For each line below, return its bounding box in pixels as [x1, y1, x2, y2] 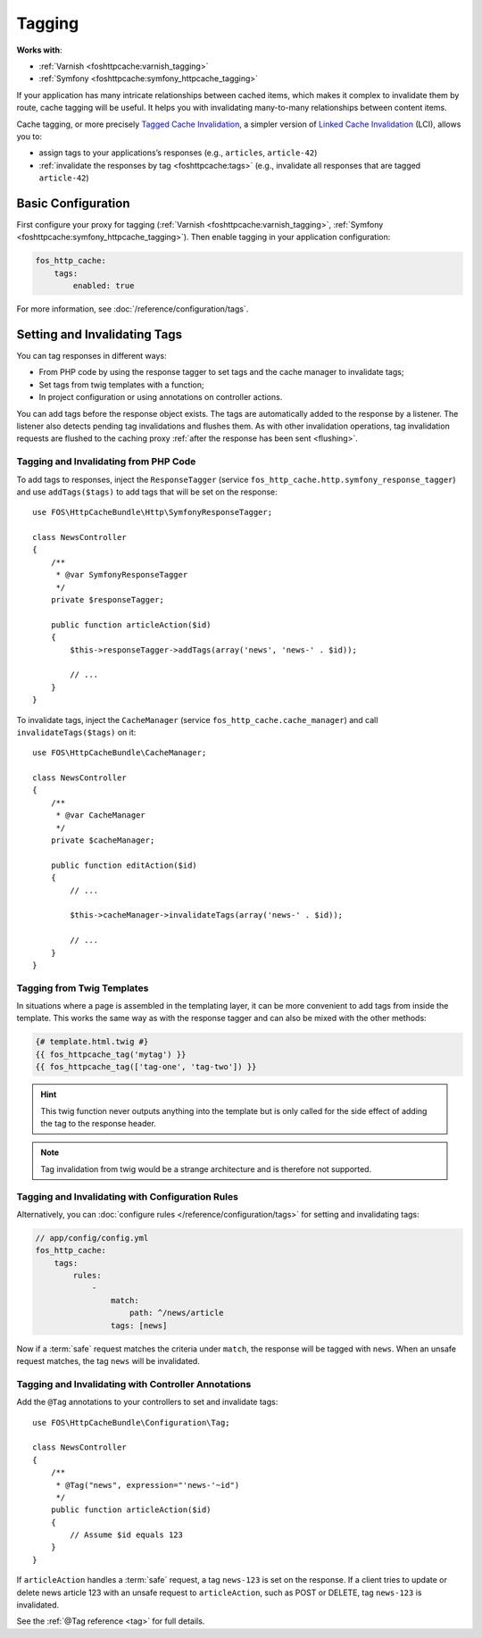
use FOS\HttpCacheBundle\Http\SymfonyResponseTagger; [32, 507, 272, 518]
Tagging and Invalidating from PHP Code [16, 455, 196, 468]
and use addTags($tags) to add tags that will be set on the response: [16, 486, 278, 497]
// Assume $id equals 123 [70, 1530, 183, 1540]
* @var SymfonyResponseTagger [55, 570, 188, 580]
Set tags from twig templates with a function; [38, 379, 204, 390]
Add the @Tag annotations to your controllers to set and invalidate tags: [16, 1397, 278, 1408]
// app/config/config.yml [35, 1233, 149, 1243]
